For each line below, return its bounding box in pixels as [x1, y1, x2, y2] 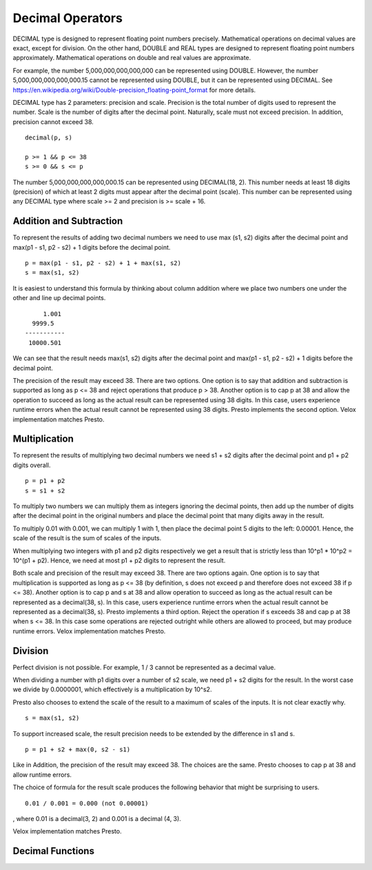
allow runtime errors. [12, 770, 72, 779]
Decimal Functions [12, 845, 94, 857]
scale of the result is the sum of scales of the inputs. [12, 534, 162, 542]
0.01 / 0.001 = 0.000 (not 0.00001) [25, 799, 149, 807]
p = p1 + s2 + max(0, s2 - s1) [25, 745, 131, 753]
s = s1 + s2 [25, 486, 65, 495]
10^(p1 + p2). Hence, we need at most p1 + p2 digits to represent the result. [12, 556, 226, 564]
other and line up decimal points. [12, 294, 106, 302]
